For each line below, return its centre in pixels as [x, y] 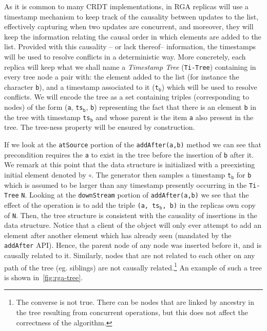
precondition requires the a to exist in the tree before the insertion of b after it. [129, 154]
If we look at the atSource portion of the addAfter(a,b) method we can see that [133, 144]
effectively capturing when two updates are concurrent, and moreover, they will [129, 26]
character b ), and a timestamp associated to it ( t [81, 86]
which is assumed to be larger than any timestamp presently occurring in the [126, 184]
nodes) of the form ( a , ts [44, 107]
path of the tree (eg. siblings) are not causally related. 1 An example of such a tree [133, 266]
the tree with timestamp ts [47, 117]
